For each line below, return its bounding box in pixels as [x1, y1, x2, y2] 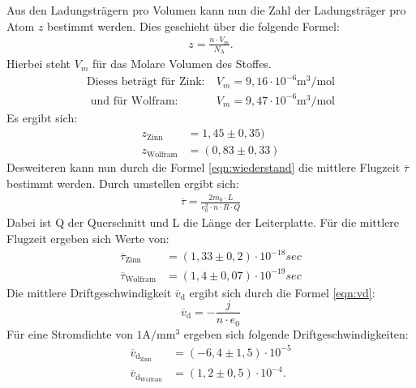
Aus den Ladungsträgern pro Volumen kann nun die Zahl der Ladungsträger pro [6, 2, 406, 18]
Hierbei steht [6, 55, 71, 72]
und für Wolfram [90, 95, 175, 107]
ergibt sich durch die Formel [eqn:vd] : [189, 284, 375, 301]
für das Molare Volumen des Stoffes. [92, 55, 272, 72]
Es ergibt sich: [6, 109, 78, 126]
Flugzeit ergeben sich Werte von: [6, 229, 169, 246]
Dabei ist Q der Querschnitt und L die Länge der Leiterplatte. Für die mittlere [6, 214, 400, 231]
